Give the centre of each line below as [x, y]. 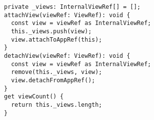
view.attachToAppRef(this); [56, 39]
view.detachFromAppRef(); [53, 80]
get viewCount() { [34, 97]
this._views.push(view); [51, 31]
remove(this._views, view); [56, 72]
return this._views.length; [56, 105]
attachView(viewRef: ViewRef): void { [67, 15]
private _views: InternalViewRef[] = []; [72, 7]
